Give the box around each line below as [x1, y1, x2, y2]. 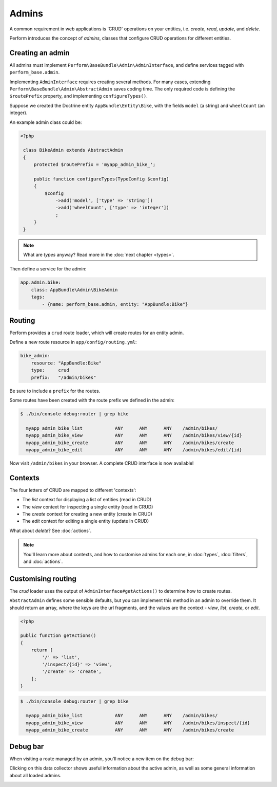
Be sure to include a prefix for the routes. [9, 388, 101, 394]
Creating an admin [9, 48, 70, 57]
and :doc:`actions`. [23, 558, 63, 564]
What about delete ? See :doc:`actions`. [9, 527, 92, 534]
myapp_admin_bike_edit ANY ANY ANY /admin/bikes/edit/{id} [26, 447, 242, 452]
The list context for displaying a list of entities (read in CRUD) [22, 497, 152, 503]
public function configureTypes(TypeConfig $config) [33, 176, 169, 182]
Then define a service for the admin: [9, 266, 87, 272]
